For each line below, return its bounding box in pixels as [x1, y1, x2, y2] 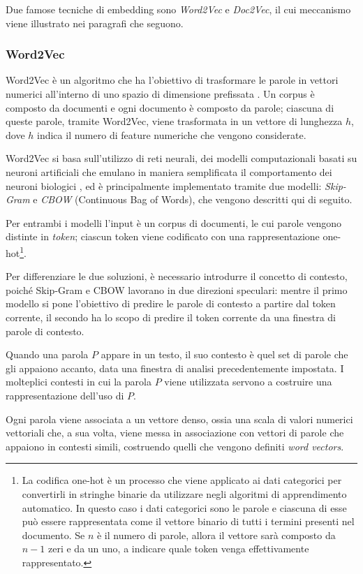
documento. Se [22, 527, 85, 542]
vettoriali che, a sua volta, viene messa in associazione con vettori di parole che [6, 425, 344, 440]
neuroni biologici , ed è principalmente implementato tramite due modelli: [6, 178, 322, 193]
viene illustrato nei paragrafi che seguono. [6, 15, 184, 30]
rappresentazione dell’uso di [6, 388, 124, 402]
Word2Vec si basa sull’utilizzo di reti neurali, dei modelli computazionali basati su [6, 151, 357, 165]
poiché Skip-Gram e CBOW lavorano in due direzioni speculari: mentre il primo [6, 282, 348, 297]
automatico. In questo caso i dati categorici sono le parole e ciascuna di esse [22, 500, 347, 515]
